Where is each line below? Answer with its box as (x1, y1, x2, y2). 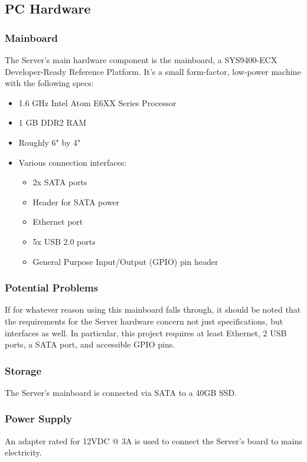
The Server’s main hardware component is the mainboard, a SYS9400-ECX (5, 54, 277, 65)
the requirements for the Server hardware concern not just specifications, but (5, 314, 283, 327)
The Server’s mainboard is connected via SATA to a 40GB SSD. (5, 386, 237, 398)
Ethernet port (32, 215, 83, 228)
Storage (5, 363, 42, 378)
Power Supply (5, 411, 72, 426)
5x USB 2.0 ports (32, 235, 96, 247)
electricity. (5, 446, 42, 458)
